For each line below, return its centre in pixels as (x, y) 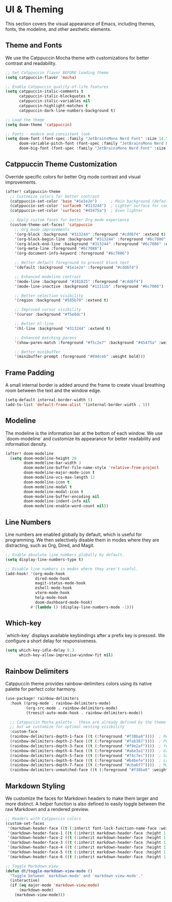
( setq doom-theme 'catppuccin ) (39, 124)
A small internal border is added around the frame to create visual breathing (85, 385)
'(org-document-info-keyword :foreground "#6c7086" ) (72, 254)
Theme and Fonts (34, 46)
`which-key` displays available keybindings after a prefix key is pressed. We (85, 636)
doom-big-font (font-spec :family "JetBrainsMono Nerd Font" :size (92, 148)
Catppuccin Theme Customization (61, 164)
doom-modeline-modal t (48, 487)
